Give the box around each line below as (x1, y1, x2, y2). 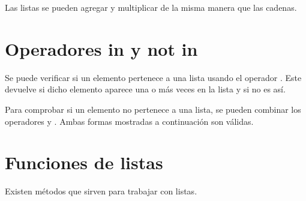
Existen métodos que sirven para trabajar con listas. (5, 185, 197, 197)
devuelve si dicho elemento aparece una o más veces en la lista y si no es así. (5, 83, 286, 95)
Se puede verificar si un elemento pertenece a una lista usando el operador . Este (5, 71, 302, 83)
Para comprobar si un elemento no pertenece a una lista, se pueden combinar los (5, 103, 301, 115)
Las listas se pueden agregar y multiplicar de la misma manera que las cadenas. (5, 1, 297, 13)
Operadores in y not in (5, 36, 198, 61)
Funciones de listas (5, 150, 163, 175)
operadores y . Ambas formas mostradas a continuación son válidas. (5, 115, 254, 127)
